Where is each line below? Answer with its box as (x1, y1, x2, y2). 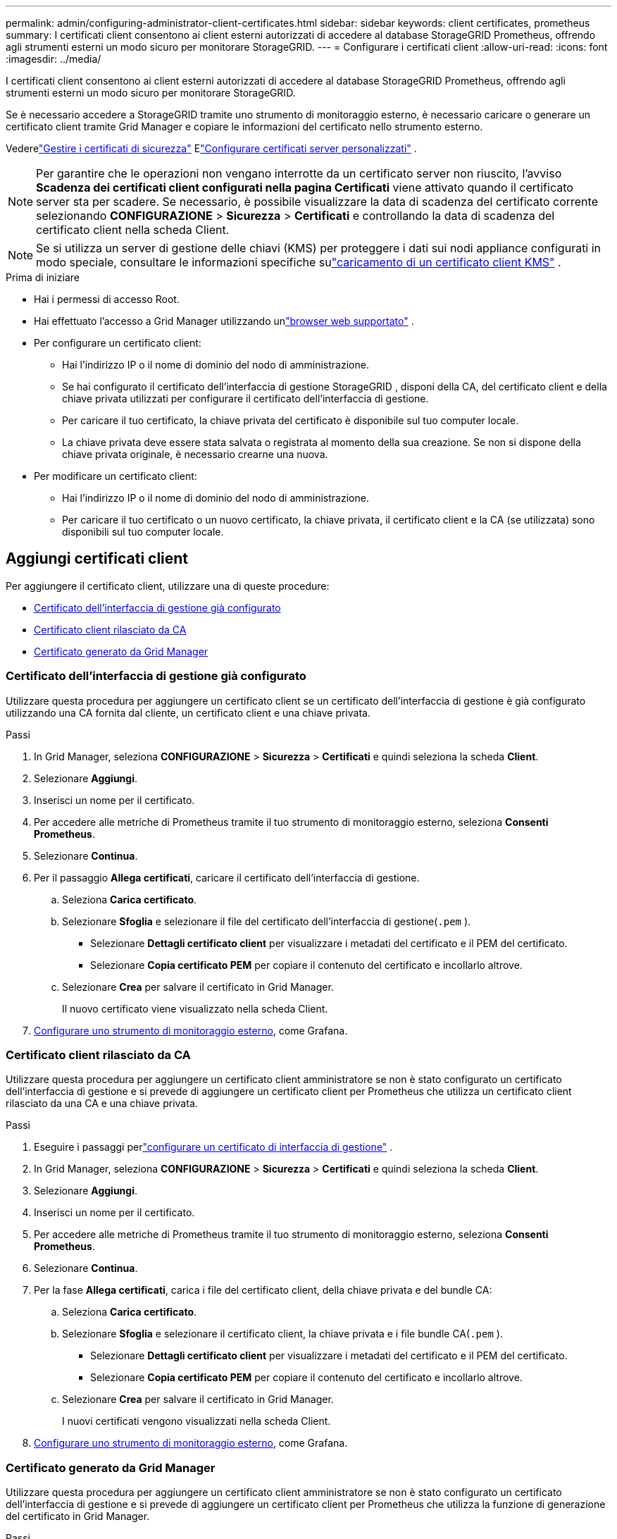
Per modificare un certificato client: (34, 470, 197, 482)
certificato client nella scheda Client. (36, 223, 230, 237)
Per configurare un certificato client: (34, 337, 201, 349)
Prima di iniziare (6, 271, 80, 283)
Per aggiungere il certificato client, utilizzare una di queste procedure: (6, 579, 330, 592)
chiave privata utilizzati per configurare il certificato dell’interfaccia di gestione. (62, 393, 429, 404)
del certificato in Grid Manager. (6, 1510, 150, 1523)
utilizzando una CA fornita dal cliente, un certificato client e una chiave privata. (6, 706, 370, 719)
